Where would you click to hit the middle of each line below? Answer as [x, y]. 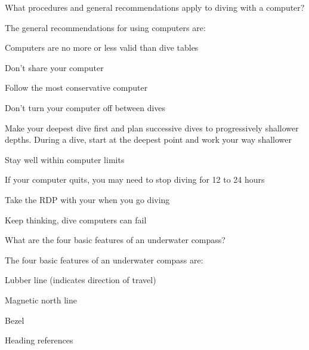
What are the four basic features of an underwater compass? [115, 240]
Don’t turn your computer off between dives [85, 107]
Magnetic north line [41, 300]
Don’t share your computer [54, 67]
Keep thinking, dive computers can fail [76, 219]
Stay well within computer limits [65, 159]
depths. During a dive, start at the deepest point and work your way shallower [148, 139]
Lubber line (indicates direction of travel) [81, 280]
